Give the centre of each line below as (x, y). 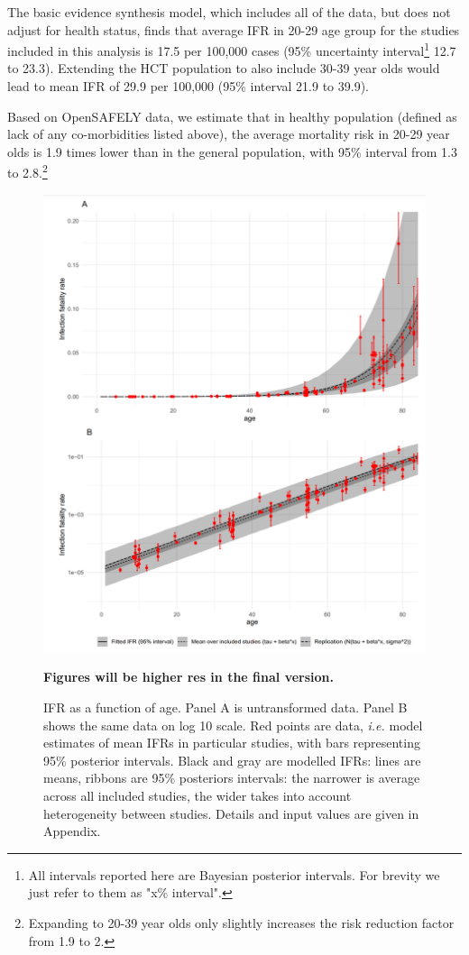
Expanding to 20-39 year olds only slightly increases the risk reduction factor (241, 922)
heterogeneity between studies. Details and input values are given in (231, 813)
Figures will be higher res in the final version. (189, 677)
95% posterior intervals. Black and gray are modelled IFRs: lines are (232, 760)
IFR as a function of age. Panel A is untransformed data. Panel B (225, 707)
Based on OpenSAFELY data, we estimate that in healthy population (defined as (232, 116)
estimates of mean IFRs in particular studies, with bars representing (232, 743)
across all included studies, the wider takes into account (198, 796)
